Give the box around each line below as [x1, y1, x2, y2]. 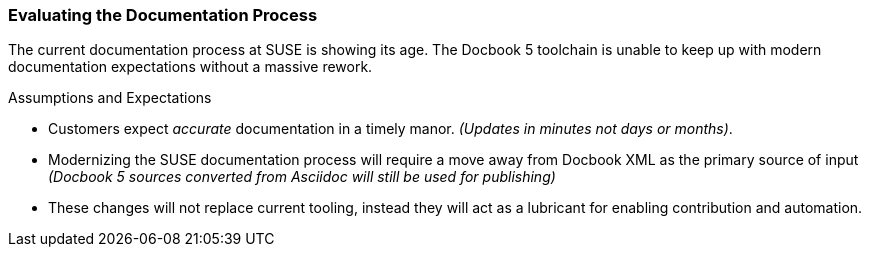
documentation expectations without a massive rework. [8, 58, 373, 76]
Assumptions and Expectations [8, 89, 212, 107]
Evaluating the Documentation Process [8, 5, 318, 25]
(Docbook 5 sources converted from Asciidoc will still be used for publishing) [48, 168, 556, 186]
